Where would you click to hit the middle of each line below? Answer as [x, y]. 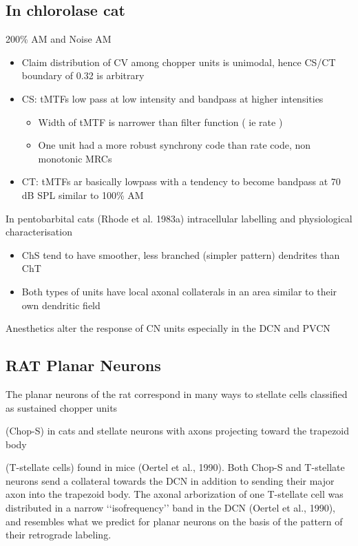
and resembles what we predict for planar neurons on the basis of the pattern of [174, 521]
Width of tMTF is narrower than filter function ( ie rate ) [160, 122]
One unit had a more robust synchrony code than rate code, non [175, 145]
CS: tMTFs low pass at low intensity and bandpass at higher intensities [172, 98]
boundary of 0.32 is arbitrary [83, 75]
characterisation [39, 232]
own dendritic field [61, 305]
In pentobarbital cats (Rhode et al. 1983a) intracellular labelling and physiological [179, 218]
